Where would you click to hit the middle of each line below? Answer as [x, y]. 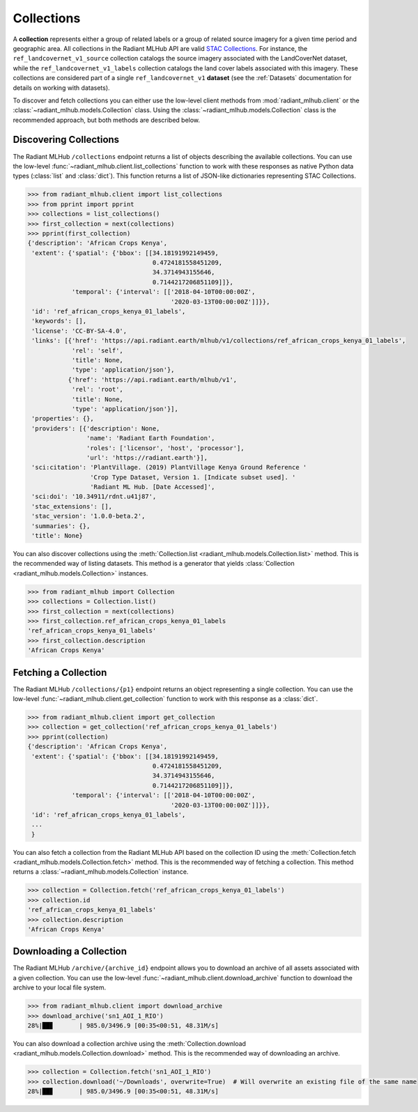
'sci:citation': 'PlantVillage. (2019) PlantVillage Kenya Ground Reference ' [169, 468]
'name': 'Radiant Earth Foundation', [150, 438]
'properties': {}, [63, 419]
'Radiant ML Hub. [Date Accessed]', [152, 487]
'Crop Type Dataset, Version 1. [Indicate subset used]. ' [193, 477]
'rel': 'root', [97, 389]
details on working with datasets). [62, 88]
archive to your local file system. [60, 988]
